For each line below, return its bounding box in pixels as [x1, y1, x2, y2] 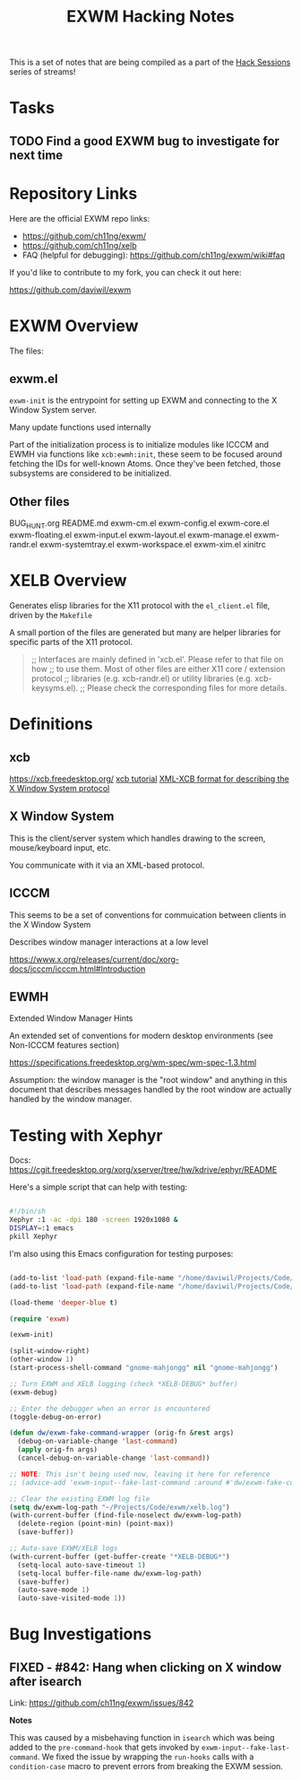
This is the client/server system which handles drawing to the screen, [9, 833, 266, 843]
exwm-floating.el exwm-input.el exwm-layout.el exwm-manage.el [9, 529, 253, 540]
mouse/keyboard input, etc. [9, 842, 111, 853]
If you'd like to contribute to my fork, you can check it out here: [9, 266, 242, 277]
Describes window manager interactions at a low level [9, 936, 209, 947]
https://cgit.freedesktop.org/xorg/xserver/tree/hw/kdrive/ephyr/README [9, 1165, 278, 1175]
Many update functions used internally [9, 422, 151, 432]
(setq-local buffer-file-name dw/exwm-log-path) [17, 1568, 202, 1578]
